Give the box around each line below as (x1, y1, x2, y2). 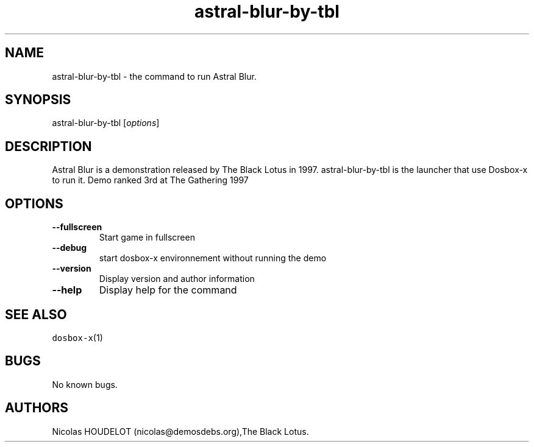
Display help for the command (99, 284, 237, 297)
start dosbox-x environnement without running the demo (99, 253, 327, 264)
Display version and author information (99, 273, 255, 284)
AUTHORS (5, 400, 69, 416)
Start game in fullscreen (99, 232, 195, 243)
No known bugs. (52, 379, 118, 390)
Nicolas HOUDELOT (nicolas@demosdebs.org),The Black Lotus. (52, 426, 309, 437)
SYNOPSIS (5, 92, 71, 108)
